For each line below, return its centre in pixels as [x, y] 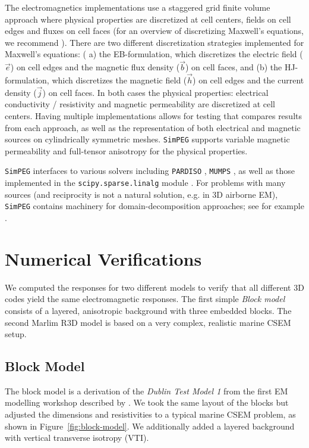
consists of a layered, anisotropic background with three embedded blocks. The [148, 310]
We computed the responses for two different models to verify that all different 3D [154, 287]
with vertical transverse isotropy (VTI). [77, 438]
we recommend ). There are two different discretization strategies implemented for [154, 42]
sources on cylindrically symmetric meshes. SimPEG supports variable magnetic [147, 139]
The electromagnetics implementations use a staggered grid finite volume [138, 7]
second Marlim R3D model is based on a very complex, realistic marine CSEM [148, 322]
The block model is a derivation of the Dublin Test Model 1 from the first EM [146, 391]
